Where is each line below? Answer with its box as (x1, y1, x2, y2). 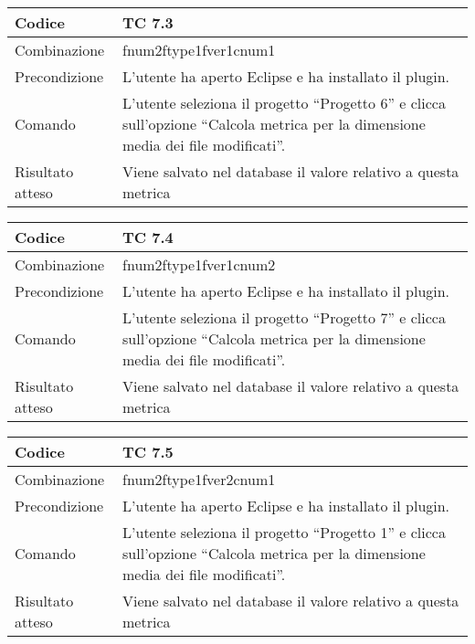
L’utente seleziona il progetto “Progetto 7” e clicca (122, 307, 446, 328)
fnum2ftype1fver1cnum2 (122, 254, 276, 275)
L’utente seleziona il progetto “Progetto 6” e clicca (122, 92, 446, 113)
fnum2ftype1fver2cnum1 (122, 469, 276, 490)
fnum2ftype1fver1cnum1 (122, 39, 276, 60)
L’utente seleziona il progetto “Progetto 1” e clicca (122, 522, 446, 543)
